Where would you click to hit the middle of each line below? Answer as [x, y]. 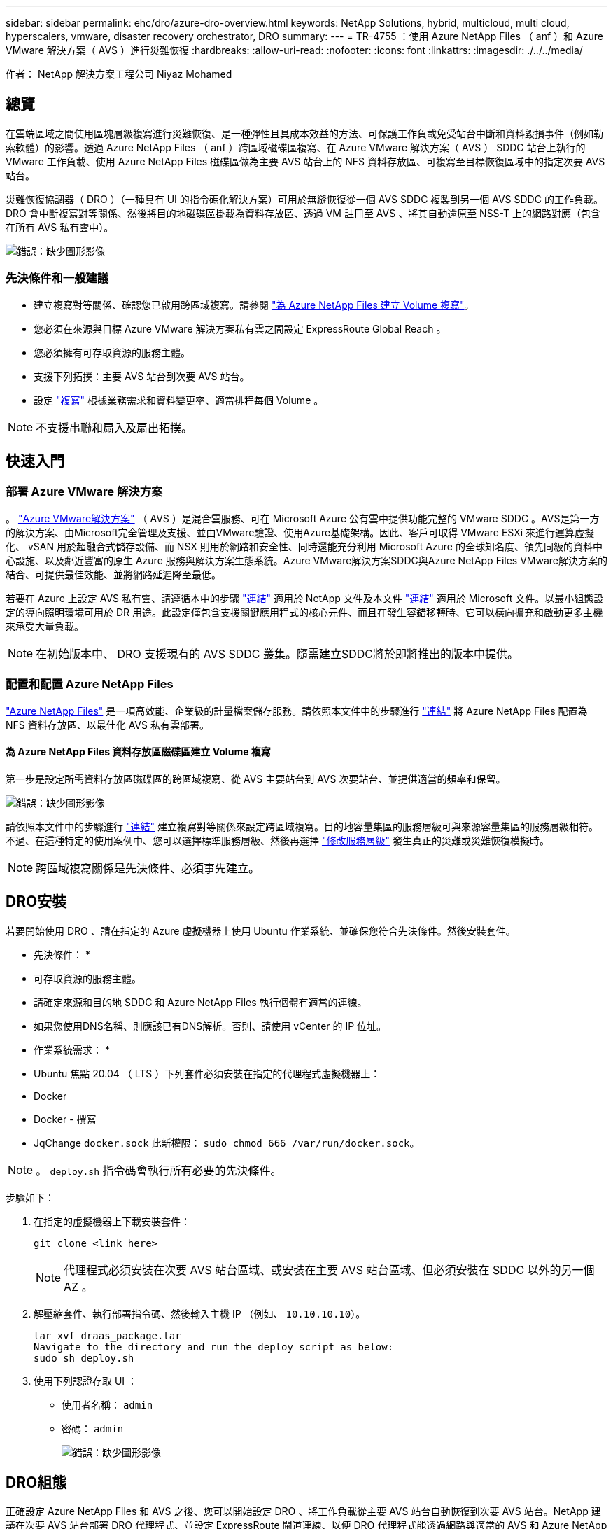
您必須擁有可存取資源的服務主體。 [112, 352]
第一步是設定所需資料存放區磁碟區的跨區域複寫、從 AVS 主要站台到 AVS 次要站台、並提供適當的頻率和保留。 [256, 779]
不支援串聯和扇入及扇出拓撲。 [114, 427]
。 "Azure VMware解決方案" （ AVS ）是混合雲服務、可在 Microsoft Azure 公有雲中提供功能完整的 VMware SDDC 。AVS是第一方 [303, 518]
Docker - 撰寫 [65, 1119]
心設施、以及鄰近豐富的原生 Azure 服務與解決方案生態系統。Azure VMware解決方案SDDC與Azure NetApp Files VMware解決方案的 [306, 560]
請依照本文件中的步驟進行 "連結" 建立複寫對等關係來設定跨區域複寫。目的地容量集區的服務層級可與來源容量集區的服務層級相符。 [302, 826]
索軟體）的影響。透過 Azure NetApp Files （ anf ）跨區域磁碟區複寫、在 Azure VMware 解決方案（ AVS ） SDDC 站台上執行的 [296, 147]
